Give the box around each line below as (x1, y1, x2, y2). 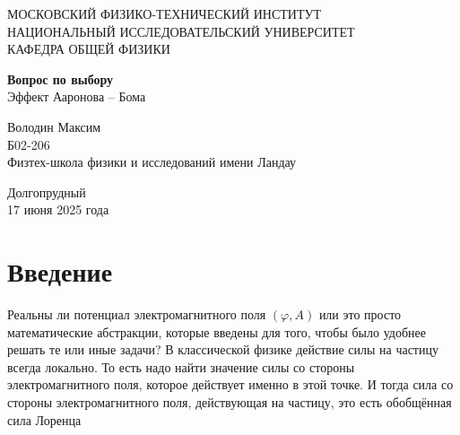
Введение (7, 253, 113, 290)
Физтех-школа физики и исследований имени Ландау (7, 152, 297, 171)
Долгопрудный (7, 182, 86, 201)
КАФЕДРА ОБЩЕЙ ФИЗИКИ (7, 39, 170, 58)
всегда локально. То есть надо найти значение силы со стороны (7, 357, 355, 376)
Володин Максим (7, 117, 101, 135)
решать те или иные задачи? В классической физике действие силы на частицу (7, 340, 438, 359)
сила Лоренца (7, 410, 82, 429)
